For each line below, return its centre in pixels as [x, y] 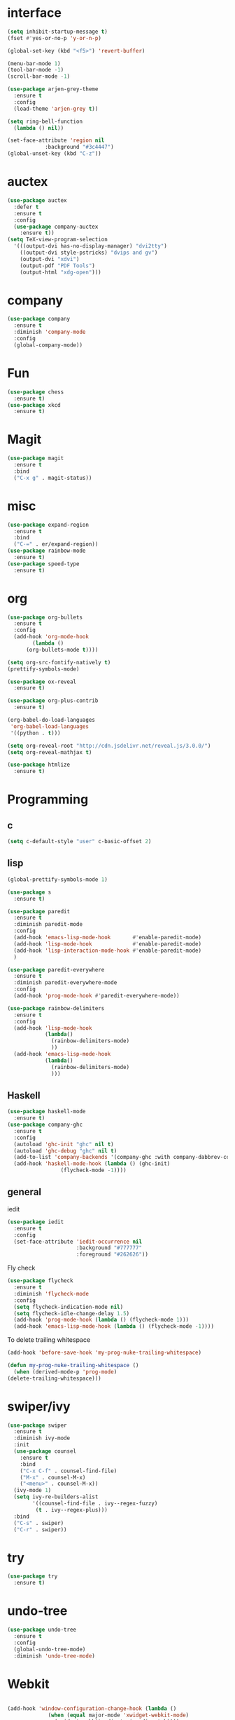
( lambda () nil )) [39, 128]
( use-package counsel [45, 1451]
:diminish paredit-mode [48, 925]
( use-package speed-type [43, 564]
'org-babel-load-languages [50, 726]
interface [34, 13]
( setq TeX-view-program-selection [58, 240]
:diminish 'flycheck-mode [51, 1294]
